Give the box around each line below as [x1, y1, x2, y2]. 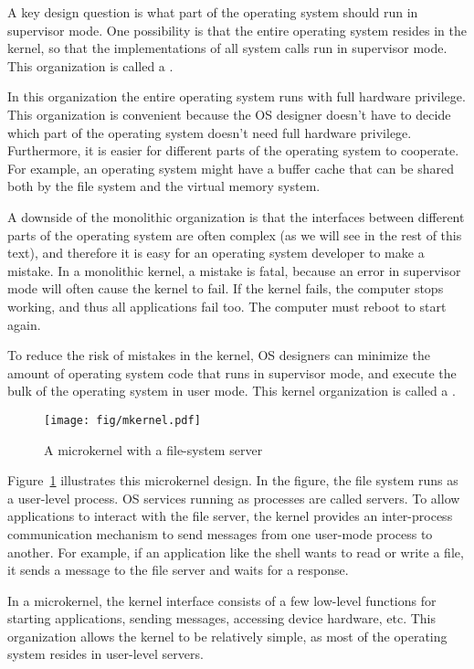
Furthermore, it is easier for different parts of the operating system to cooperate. [7, 141, 459, 160]
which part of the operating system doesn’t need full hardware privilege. [7, 122, 412, 142]
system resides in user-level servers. [7, 644, 204, 664]
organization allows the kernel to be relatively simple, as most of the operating [7, 626, 448, 645]
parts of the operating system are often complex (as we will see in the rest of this [7, 225, 462, 244]
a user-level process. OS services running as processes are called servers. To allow [7, 488, 460, 507]
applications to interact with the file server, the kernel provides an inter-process [7, 506, 453, 526]
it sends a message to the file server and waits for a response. [7, 560, 349, 579]
